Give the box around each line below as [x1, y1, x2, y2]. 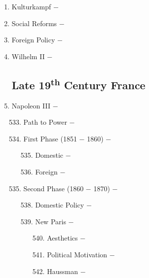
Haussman [47, 266, 78, 276]
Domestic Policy [35, 200, 84, 210]
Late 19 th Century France [11, 75, 146, 92]
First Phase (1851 [23, 133, 77, 143]
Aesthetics [47, 233, 78, 243]
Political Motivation [47, 249, 108, 259]
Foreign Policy [11, 35, 55, 45]
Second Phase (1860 [23, 183, 84, 193]
